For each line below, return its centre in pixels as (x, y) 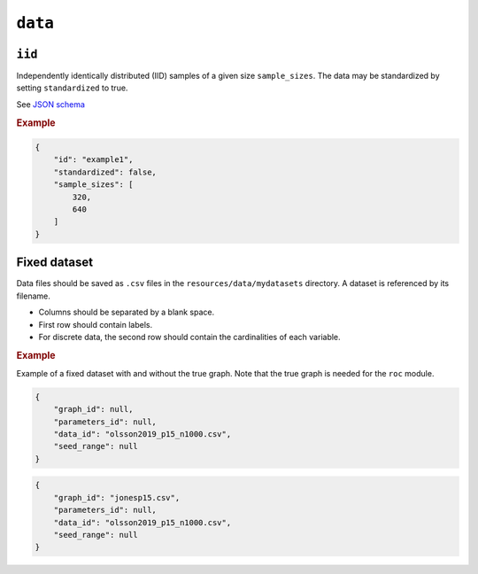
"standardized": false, (105, 172)
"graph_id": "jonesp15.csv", (117, 497)
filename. (33, 296)
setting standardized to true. (72, 88)
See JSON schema (51, 104)
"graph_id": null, (93, 409)
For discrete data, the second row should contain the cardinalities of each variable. (189, 337)
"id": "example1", (93, 160)
